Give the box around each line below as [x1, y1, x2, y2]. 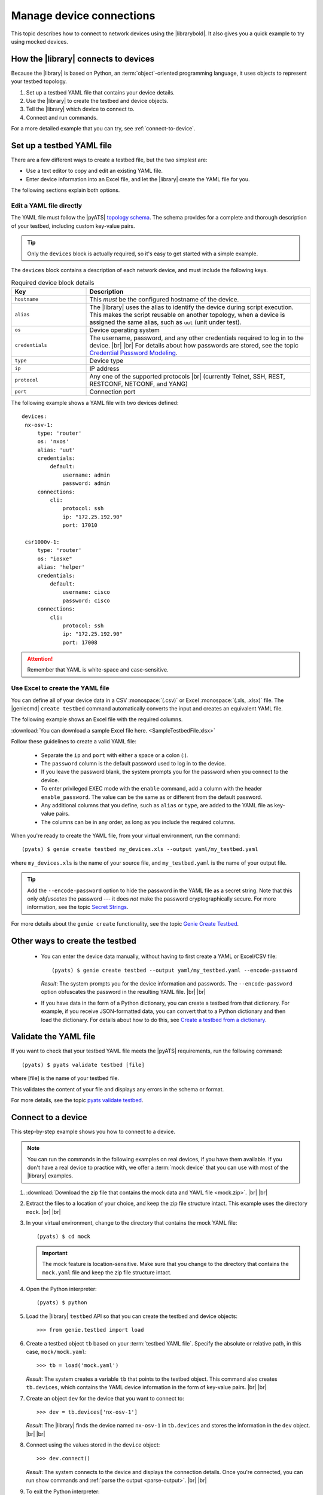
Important [42, 1249, 68, 1256]
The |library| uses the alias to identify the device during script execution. [89, 303, 294, 311]
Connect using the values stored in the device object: [26, 1441, 160, 1448]
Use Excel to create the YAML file [11, 684, 110, 692]
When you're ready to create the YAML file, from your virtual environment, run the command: [11, 832, 240, 840]
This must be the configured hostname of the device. [89, 295, 239, 303]
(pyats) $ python [36, 1299, 87, 1306]
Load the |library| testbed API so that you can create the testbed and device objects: [26, 1313, 237, 1320]
